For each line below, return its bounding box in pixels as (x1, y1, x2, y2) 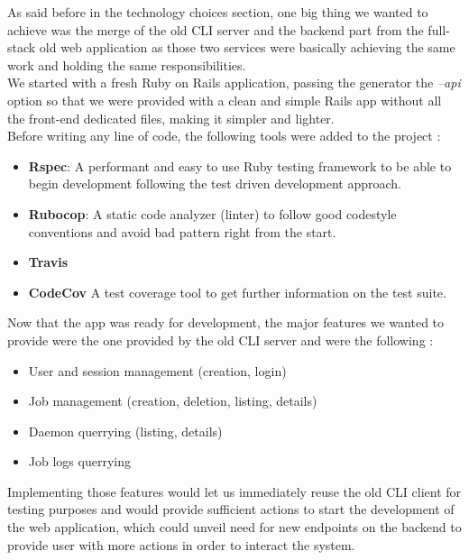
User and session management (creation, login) (28, 361, 287, 380)
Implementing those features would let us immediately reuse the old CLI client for (7, 482, 462, 500)
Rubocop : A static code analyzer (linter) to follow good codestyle (28, 204, 397, 223)
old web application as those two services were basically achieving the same (39, 38, 455, 57)
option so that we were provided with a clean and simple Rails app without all (7, 90, 442, 109)
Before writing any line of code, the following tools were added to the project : (7, 126, 441, 145)
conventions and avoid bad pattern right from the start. (28, 222, 336, 241)
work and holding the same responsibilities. (7, 55, 246, 74)
